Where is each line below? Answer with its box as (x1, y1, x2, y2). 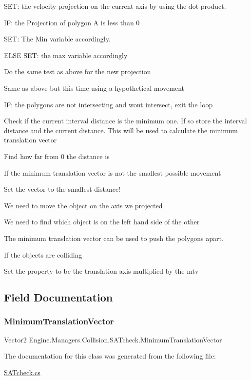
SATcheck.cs (4, 367, 40, 377)
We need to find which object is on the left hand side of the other (4, 217, 200, 227)
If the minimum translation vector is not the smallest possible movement (4, 167, 221, 178)
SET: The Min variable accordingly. (4, 34, 111, 44)
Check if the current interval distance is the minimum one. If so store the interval (4, 116, 247, 126)
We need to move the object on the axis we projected (4, 200, 163, 210)
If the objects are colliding (4, 249, 82, 260)
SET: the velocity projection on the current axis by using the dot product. (4, 1, 226, 11)
